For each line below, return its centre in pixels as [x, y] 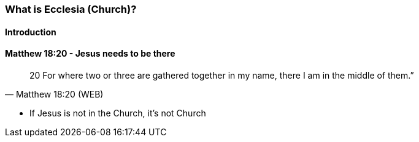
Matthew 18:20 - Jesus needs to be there [90, 54]
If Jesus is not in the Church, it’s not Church [118, 113]
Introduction [31, 32]
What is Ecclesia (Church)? [71, 9]
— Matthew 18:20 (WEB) [54, 94]
